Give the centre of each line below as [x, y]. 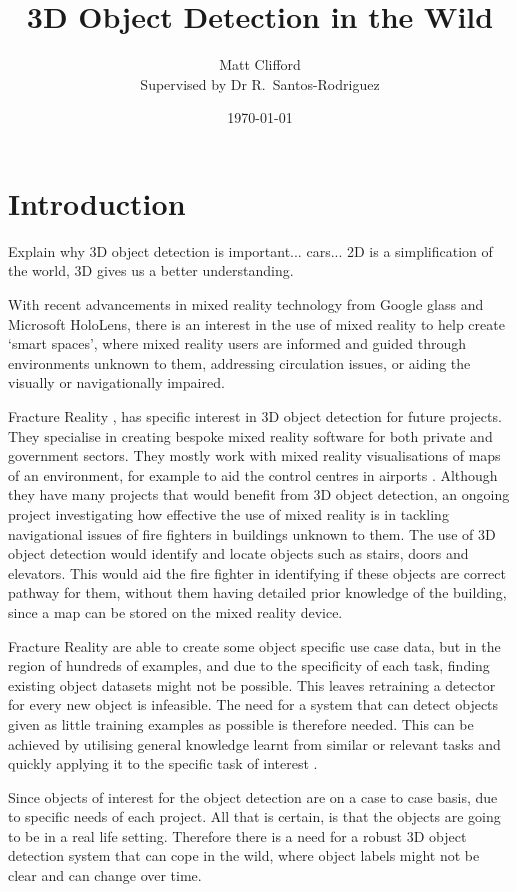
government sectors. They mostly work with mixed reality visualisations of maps [254, 455]
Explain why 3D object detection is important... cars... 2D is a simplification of [250, 250]
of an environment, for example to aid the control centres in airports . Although [253, 474]
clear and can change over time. [105, 875]
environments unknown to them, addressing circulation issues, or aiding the [239, 362]
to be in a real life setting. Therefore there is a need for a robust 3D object [237, 835]
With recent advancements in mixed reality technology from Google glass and [246, 304]
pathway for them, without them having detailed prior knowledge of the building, [257, 592]
